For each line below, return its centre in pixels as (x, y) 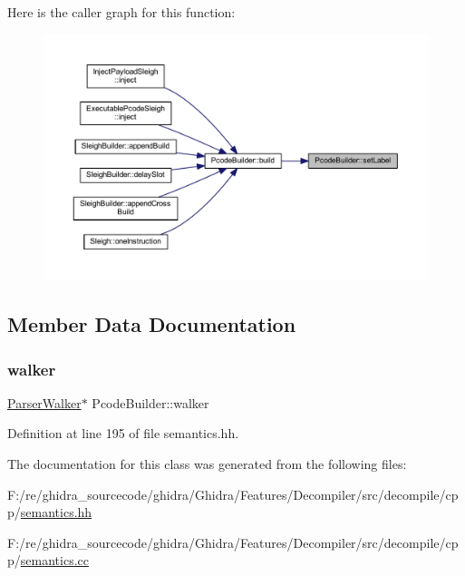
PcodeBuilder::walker (150, 402)
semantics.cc (54, 560)
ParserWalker (44, 402)
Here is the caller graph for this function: (121, 12)
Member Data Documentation (152, 324)
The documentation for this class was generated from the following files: (207, 464)
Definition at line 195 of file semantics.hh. (123, 433)
